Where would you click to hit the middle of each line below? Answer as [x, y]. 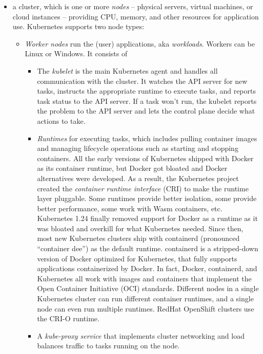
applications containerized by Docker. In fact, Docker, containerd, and [147, 268]
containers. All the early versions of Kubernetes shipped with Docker [145, 158]
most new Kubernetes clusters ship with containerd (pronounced [138, 238]
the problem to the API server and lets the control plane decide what [146, 111]
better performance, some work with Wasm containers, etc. [130, 208]
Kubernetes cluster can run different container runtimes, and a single [145, 298]
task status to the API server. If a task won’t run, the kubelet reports [147, 101]
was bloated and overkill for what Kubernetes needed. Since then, [140, 228]
